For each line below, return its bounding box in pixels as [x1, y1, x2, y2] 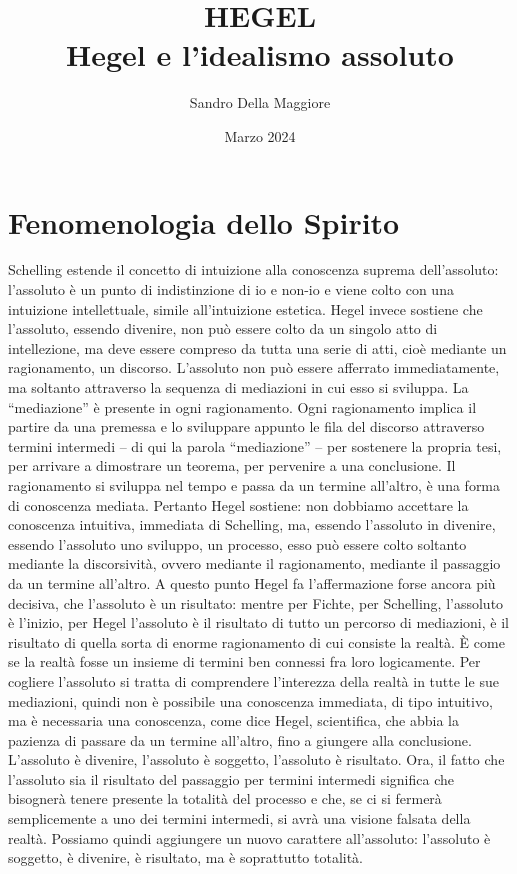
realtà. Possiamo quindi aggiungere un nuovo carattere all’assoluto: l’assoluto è [8, 827, 491, 848]
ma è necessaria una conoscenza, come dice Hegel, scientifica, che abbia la [8, 710, 459, 731]
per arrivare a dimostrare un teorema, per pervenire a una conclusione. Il [8, 455, 456, 476]
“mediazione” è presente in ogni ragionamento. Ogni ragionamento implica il [8, 396, 477, 417]
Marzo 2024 [224, 125, 296, 146]
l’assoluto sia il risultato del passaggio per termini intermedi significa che [8, 768, 454, 789]
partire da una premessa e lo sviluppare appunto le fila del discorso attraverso [8, 416, 485, 437]
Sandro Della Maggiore [189, 92, 331, 113]
